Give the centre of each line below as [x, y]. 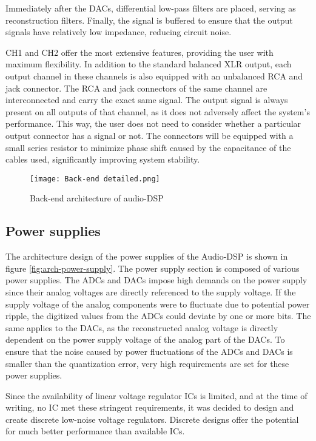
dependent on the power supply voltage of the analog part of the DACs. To [145, 339]
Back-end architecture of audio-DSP [97, 198]
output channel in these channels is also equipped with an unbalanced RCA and [154, 76]
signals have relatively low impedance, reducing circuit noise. [119, 32]
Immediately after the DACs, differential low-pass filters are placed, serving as [151, 8]
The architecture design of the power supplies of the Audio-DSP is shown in [147, 256]
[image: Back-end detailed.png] [95, 179]
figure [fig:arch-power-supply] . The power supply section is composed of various [153, 268]
